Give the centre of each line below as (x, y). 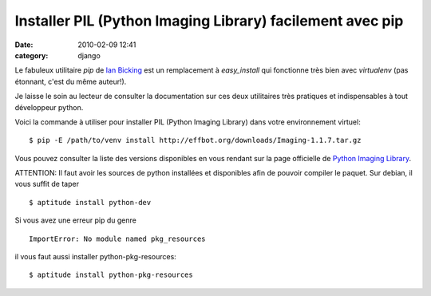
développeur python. (49, 107)
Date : (24, 45)
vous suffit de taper (47, 184)
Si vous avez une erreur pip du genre (76, 220)
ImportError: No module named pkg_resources (118, 239)
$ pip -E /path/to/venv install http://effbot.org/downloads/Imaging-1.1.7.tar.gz (195, 140)
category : (32, 55)
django (89, 55)
